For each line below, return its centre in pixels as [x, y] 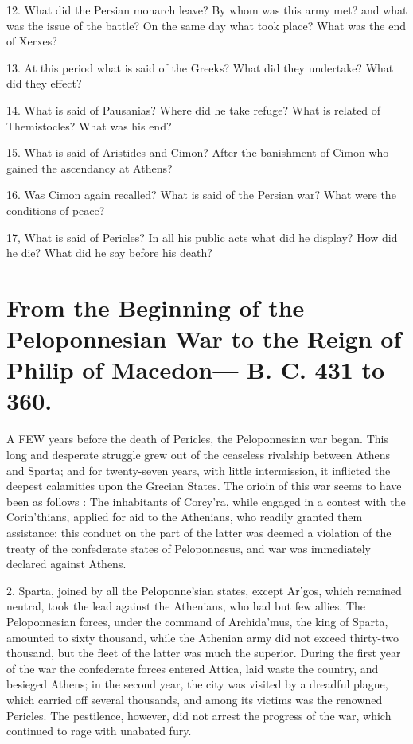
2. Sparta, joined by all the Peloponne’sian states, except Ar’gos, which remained [204, 590]
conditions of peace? [56, 210]
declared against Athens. [66, 564]
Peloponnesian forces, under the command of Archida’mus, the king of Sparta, [197, 621]
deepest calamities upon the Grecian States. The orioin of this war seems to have [204, 486]
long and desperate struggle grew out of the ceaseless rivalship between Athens [199, 454]
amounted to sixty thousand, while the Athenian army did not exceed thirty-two [203, 637]
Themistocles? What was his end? [89, 125]
